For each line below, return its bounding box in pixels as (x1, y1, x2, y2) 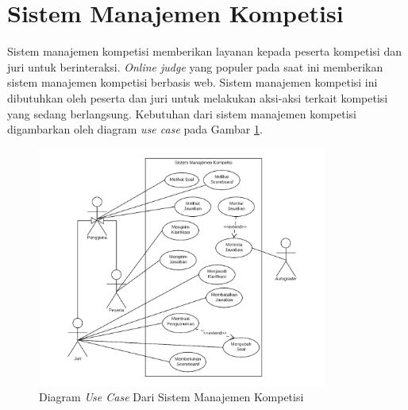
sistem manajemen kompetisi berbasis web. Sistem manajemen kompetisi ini (7, 74, 378, 91)
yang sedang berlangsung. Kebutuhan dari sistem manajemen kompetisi (7, 105, 356, 122)
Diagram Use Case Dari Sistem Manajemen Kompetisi (39, 389, 304, 405)
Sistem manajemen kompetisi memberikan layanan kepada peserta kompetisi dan (7, 43, 402, 60)
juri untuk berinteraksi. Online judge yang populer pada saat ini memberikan (7, 58, 383, 75)
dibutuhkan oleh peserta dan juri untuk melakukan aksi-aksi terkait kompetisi (7, 89, 388, 106)
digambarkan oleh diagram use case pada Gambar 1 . (7, 121, 263, 137)
